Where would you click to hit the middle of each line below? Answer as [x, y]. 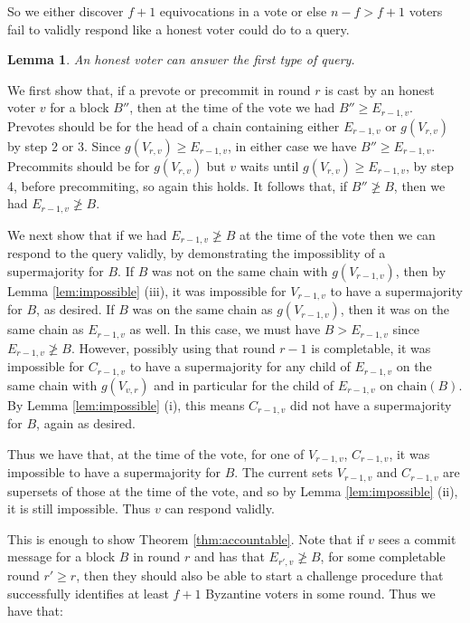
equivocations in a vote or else [243, 11]
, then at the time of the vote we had [232, 107]
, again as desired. [86, 423]
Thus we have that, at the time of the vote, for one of [156, 453]
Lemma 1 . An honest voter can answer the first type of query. [181, 59]
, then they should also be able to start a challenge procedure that [260, 575]
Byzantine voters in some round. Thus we [320, 593]
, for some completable [383, 556]
